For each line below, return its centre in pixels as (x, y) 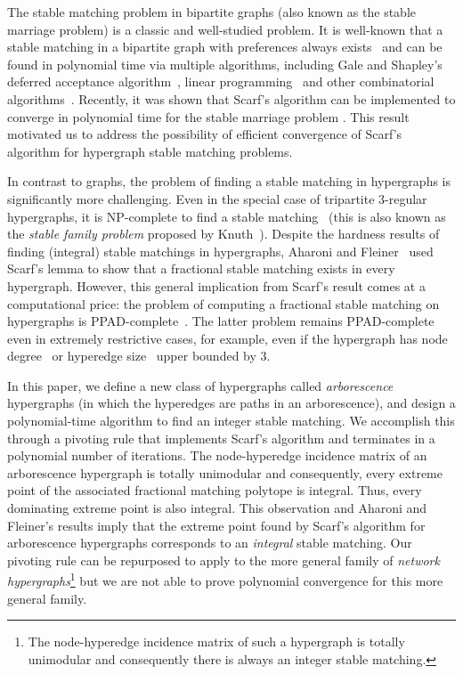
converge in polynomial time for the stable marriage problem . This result (208, 116)
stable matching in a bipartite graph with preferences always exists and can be (225, 47)
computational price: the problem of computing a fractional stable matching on (223, 303)
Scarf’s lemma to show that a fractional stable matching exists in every (201, 268)
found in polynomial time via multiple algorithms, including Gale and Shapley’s (225, 64)
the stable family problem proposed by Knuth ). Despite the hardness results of (223, 234)
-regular (406, 198)
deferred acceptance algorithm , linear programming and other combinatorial (221, 81)
